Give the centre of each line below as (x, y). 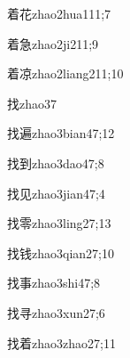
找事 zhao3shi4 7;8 (54, 283)
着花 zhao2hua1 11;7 (59, 13)
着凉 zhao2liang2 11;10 (65, 73)
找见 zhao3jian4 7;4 (56, 193)
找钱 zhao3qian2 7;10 (61, 252)
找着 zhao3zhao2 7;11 (61, 342)
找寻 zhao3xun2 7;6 (56, 312)
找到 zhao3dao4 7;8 (56, 163)
